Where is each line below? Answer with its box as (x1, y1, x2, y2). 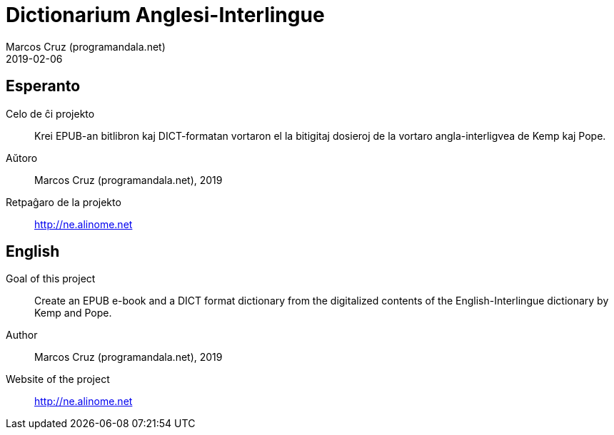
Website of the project (6, 373, 110, 386)
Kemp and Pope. (34, 307, 112, 319)
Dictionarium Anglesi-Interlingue (6, 3, 325, 27)
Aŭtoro (6, 151, 38, 164)
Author (6, 329, 38, 342)
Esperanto (6, 77, 81, 96)
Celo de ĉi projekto (6, 107, 95, 120)
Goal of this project (6, 272, 96, 285)
